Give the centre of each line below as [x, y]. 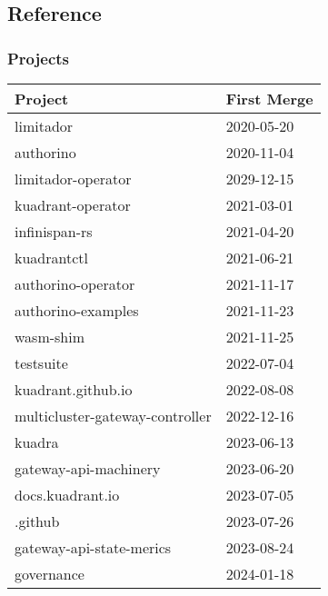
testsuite [41, 363]
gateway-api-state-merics [93, 547]
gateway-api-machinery [88, 468]
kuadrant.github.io [74, 389]
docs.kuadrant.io [67, 495]
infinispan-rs [54, 231]
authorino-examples [77, 310]
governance [50, 574]
